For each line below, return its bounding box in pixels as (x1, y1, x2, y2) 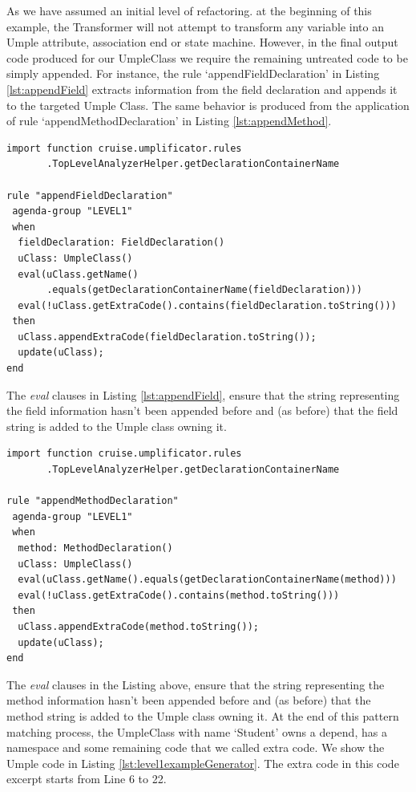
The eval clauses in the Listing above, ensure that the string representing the (6, 676, 385, 692)
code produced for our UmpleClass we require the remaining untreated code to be (6, 49, 408, 66)
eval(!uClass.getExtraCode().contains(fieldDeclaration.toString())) (18, 299, 397, 311)
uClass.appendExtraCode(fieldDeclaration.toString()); (18, 331, 317, 343)
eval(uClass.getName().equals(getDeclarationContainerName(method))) (18, 574, 397, 586)
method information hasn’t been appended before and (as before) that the (6, 692, 371, 709)
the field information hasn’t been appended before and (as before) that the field (6, 402, 398, 419)
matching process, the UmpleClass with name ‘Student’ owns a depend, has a (6, 723, 387, 740)
